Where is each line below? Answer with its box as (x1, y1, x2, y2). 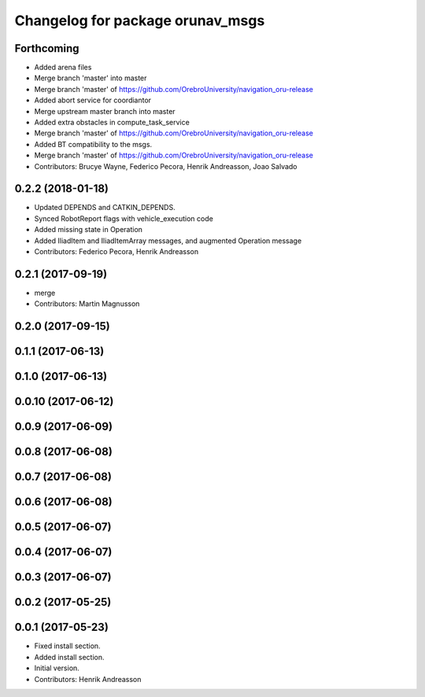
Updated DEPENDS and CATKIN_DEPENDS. (34, 203, 176, 212)
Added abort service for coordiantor (34, 95, 152, 105)
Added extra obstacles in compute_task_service (34, 118, 190, 127)
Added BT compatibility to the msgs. (34, 139, 153, 149)
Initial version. (34, 663, 80, 673)
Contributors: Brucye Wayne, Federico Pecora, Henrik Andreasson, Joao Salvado (34, 161, 298, 171)
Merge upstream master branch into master (34, 106, 176, 116)
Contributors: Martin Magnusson (34, 299, 140, 308)
